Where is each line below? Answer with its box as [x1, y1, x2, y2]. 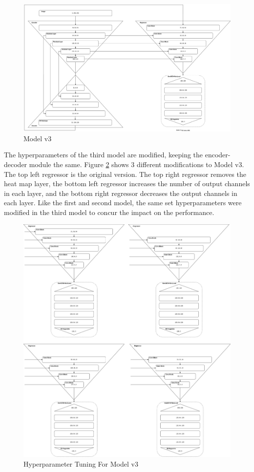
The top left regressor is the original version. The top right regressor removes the [4, 169, 246, 179]
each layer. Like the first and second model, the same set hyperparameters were [4, 197, 242, 208]
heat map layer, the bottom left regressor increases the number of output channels [4, 178, 250, 189]
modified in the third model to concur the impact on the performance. [4, 207, 214, 217]
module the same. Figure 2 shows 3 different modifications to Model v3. [29, 159, 244, 170]
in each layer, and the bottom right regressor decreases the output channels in [4, 188, 237, 198]
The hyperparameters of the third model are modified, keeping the [4, 150, 203, 160]
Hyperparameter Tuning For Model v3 [23, 458, 138, 469]
